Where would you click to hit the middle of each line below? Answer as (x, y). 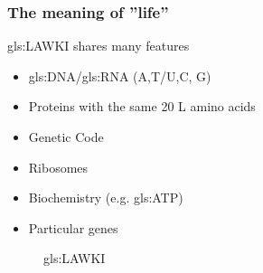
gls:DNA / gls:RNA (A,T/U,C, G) (120, 75)
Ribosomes (58, 167)
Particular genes (73, 227)
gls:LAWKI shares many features (99, 46)
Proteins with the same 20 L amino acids (142, 106)
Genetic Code (66, 136)
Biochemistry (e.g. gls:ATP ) (106, 198)
